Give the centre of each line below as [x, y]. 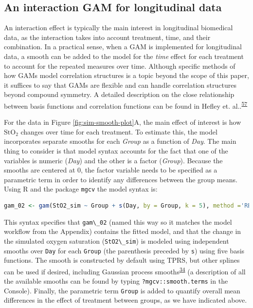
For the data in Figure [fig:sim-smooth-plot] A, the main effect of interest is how [123, 122]
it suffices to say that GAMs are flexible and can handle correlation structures [120, 85]
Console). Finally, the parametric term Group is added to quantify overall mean [122, 290]
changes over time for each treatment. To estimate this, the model [119, 131]
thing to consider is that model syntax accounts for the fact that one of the [116, 150]
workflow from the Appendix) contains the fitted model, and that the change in [123, 231]
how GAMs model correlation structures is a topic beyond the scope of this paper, [126, 75]
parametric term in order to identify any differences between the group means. [121, 179]
